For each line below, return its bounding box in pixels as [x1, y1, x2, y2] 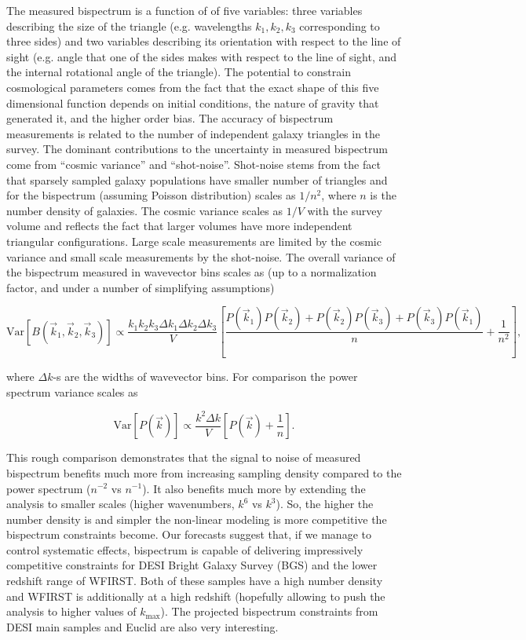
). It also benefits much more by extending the [142, 480, 366, 496]
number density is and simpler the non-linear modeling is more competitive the [6, 510, 387, 527]
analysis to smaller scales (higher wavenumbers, [6, 496, 235, 512]
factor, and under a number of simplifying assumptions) [6, 279, 275, 295]
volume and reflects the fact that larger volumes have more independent [6, 218, 352, 234]
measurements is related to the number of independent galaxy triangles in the [6, 125, 381, 141]
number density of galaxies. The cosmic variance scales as [6, 202, 283, 218]
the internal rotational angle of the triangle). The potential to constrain [6, 64, 351, 80]
